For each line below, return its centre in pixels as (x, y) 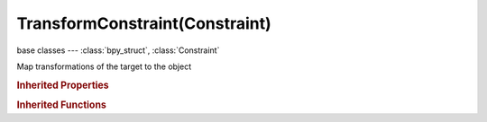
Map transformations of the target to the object (104, 66)
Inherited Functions (62, 105)
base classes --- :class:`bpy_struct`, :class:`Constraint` (118, 50)
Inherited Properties (63, 85)
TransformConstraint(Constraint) (144, 23)
